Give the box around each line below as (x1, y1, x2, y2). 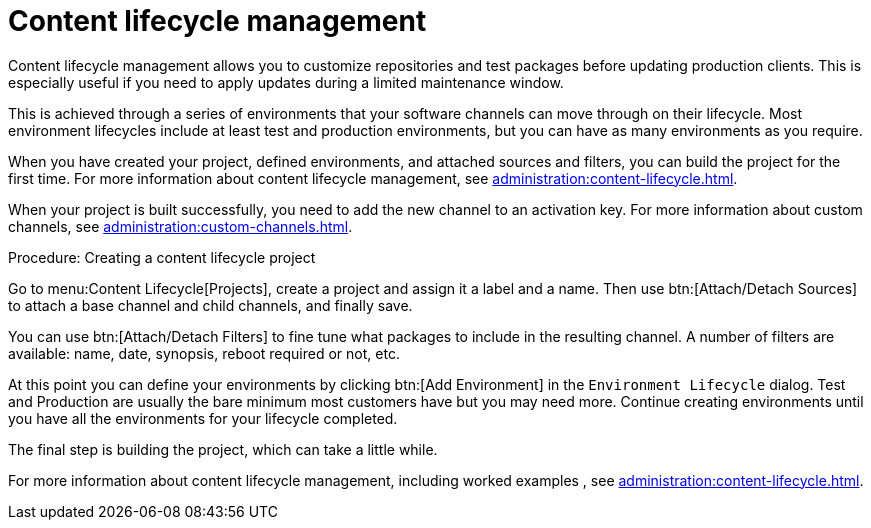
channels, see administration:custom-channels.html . (8, 217, 353, 235)
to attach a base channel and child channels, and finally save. (8, 296, 413, 314)
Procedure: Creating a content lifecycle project (8, 248, 316, 266)
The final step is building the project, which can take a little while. (8, 440, 438, 458)
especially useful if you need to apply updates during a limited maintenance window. (8, 73, 564, 91)
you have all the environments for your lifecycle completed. (8, 409, 398, 427)
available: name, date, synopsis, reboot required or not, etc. (8, 344, 400, 362)
